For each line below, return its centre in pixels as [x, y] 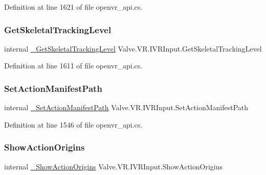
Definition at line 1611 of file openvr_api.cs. [73, 66]
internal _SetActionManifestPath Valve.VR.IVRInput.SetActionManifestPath [126, 107]
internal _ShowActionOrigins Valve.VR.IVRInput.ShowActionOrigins [113, 166]
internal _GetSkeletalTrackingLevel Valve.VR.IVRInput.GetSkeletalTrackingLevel [133, 48]
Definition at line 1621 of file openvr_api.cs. [73, 7]
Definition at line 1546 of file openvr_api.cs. [73, 124]
